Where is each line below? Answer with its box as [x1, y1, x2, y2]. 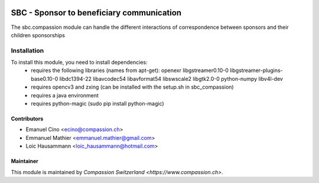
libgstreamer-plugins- [229, 67, 283, 74]
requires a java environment [31, 91, 99, 99]
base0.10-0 [31, 75, 58, 82]
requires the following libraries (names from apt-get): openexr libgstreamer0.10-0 [31, 67, 229, 74]
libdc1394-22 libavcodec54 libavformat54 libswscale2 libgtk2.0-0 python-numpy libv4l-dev [59, 75, 284, 82]
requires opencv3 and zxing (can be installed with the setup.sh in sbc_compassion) [31, 83, 234, 91]
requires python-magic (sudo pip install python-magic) [31, 100, 165, 107]
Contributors [11, 115, 44, 122]
